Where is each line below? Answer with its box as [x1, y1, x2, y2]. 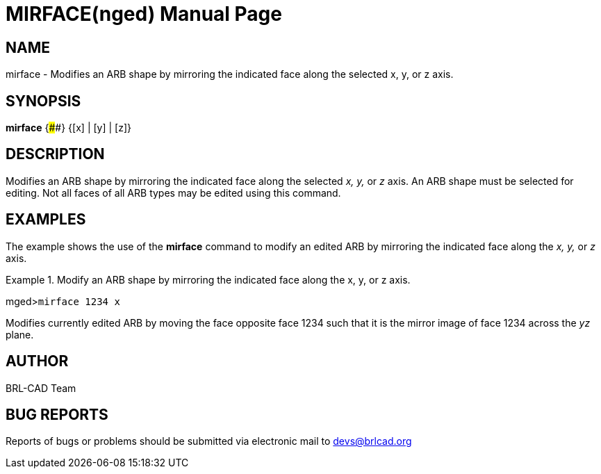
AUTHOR [6, 352, 69, 370]
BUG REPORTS [6, 405, 108, 423]
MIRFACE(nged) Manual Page [6, 2, 282, 26]
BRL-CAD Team [6, 382, 76, 394]
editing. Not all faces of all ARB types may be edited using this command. [6, 186, 341, 199]
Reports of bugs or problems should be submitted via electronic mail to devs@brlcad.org [6, 435, 412, 448]
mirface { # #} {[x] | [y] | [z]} [6, 122, 131, 134]
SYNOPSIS [6, 92, 81, 110]
